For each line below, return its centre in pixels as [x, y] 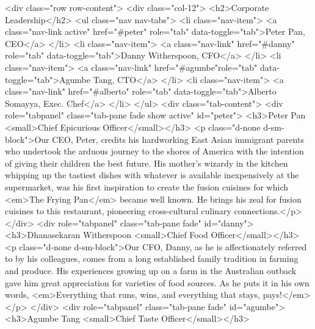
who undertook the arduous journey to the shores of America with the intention [154, 151]
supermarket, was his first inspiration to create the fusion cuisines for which [147, 186]
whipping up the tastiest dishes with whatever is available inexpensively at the [152, 175]
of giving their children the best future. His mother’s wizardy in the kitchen [147, 163]
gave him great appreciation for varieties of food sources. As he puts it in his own [157, 282]
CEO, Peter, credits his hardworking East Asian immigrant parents [178, 139]
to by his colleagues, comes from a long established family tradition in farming [152, 258]
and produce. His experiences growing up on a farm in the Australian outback [151, 271]
